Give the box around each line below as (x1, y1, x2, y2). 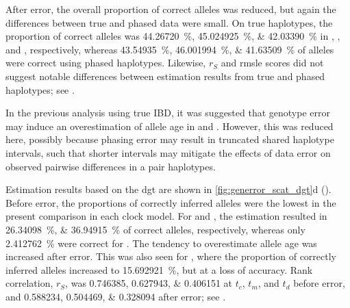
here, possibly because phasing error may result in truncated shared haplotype (5, 132, 334, 146)
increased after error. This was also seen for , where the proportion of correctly (5, 249, 337, 264)
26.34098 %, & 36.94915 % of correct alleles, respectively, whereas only (5, 222, 305, 236)
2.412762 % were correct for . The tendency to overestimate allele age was (5, 235, 317, 250)
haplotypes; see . (5, 82, 75, 97)
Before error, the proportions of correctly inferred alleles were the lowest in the (5, 195, 336, 209)
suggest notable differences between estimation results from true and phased (5, 68, 325, 83)
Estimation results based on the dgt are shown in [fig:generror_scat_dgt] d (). (5, 182, 332, 196)
